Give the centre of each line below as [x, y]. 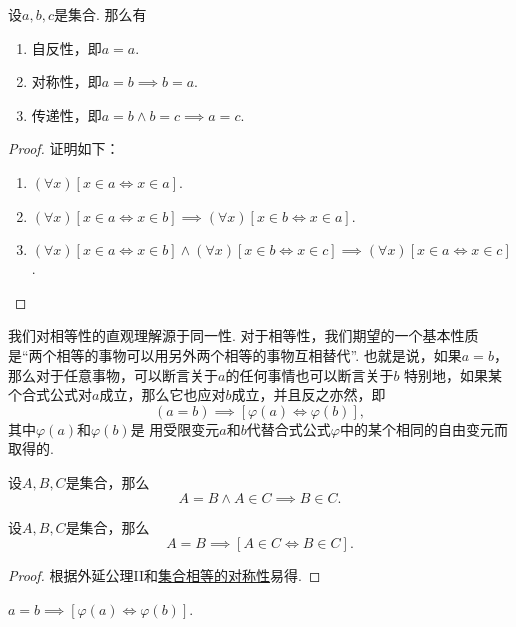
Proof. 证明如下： [64, 148]
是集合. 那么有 [100, 14]
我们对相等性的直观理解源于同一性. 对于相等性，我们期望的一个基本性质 [243, 335]
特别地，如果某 [453, 374]
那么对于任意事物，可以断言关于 [113, 374]
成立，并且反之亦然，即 [308, 394]
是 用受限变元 [175, 428]
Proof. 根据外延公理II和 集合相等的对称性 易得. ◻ [164, 575]
